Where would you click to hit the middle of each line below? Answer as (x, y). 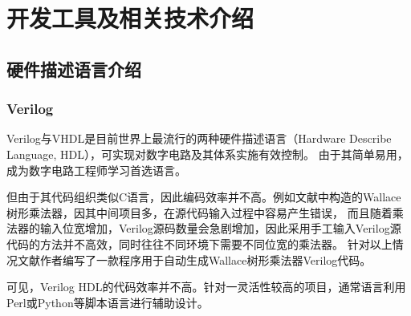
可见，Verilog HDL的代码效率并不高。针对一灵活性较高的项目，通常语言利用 (206, 287)
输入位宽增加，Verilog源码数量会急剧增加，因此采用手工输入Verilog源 (220, 228)
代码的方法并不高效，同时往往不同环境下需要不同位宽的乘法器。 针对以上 (199, 243)
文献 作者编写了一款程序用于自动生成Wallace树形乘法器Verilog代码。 (194, 259)
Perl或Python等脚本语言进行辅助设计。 (108, 302)
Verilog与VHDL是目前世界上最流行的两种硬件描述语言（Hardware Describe (199, 138)
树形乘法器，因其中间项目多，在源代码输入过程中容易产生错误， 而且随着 (199, 212)
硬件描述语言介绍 (74, 69)
